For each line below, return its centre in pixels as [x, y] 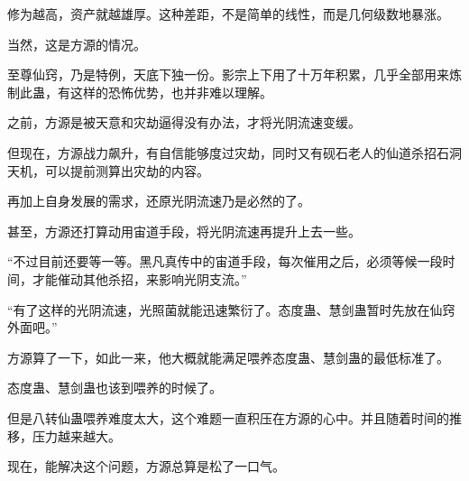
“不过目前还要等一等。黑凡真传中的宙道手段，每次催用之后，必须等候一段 [225, 261]
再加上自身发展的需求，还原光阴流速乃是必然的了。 [159, 201]
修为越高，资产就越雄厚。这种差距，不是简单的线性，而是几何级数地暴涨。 [228, 14]
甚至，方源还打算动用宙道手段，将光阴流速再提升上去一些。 [184, 231]
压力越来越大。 [76, 435]
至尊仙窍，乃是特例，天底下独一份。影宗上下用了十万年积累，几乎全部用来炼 [234, 74]
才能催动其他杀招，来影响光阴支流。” [139, 278]
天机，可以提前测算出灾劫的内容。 [108, 170]
